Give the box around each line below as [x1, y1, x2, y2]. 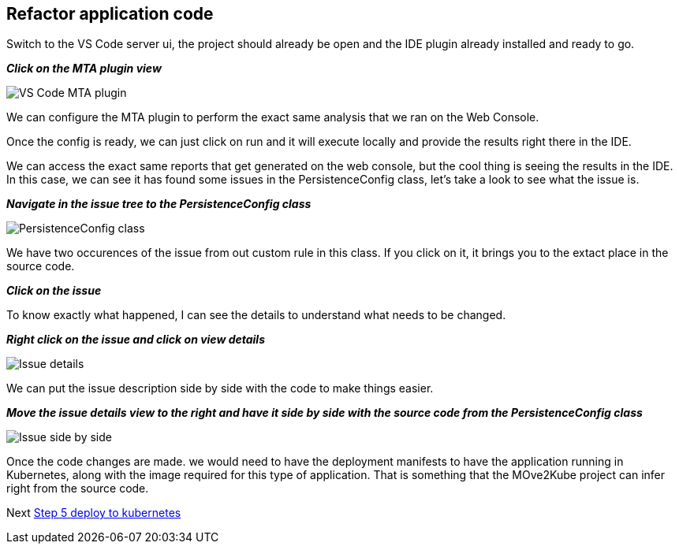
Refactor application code [6, 4, 214, 24]
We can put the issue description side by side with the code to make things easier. [6, 381, 434, 396]
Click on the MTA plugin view [6, 61, 162, 76]
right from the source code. [6, 481, 149, 496]
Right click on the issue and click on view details [6, 333, 265, 347]
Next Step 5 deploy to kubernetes [6, 506, 181, 520]
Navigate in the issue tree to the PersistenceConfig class [6, 197, 312, 211]
